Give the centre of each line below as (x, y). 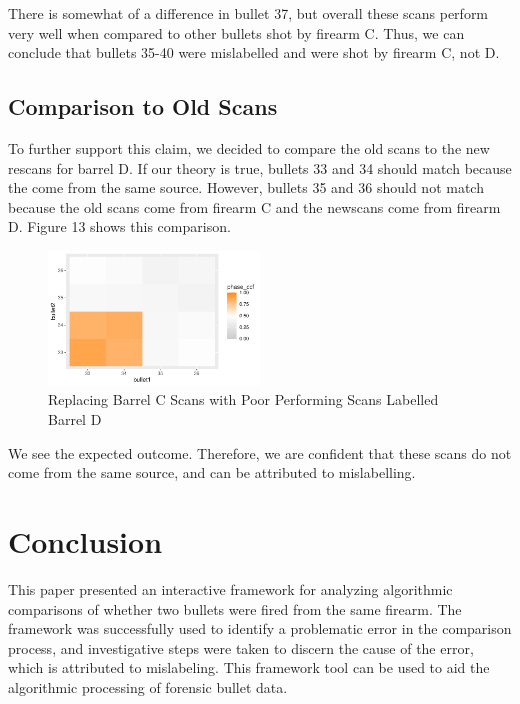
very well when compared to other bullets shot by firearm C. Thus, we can (236, 32)
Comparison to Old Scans (143, 106)
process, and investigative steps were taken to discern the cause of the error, (241, 647)
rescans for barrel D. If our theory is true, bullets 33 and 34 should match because (260, 167)
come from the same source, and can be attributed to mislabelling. (212, 472)
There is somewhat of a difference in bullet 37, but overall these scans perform (248, 13)
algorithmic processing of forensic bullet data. (148, 686)
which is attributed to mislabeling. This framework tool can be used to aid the (249, 667)
